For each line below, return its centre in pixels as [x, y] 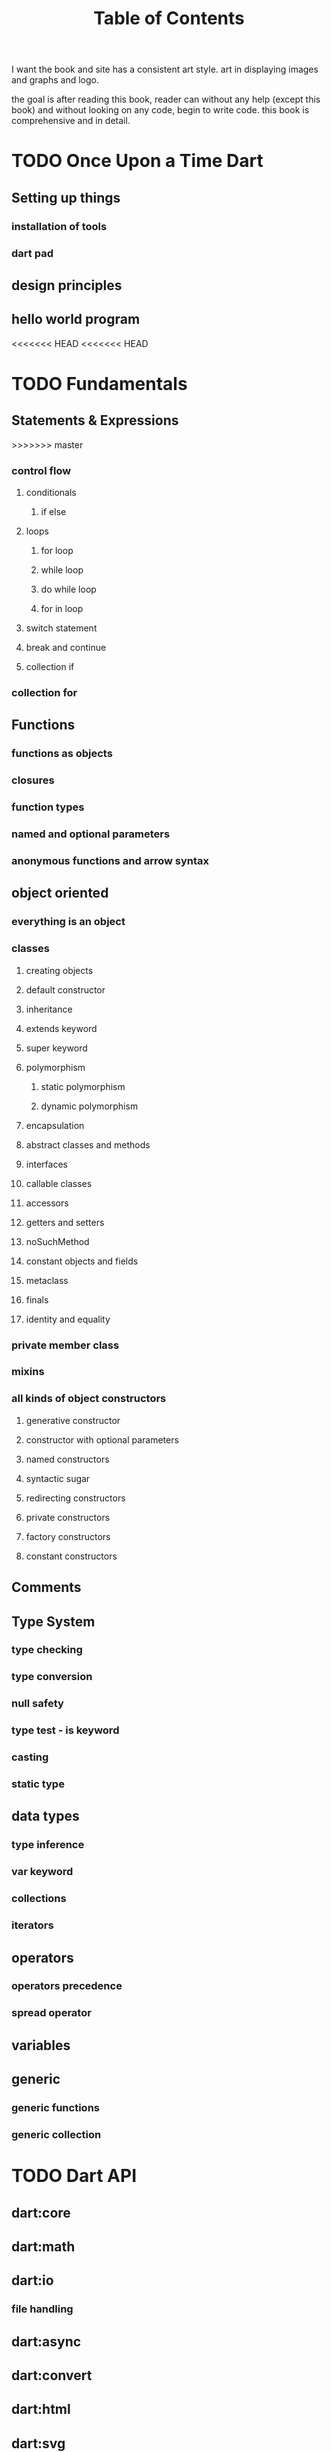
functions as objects [62, 754]
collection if [50, 667]
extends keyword [61, 1028]
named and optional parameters [91, 834]
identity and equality [68, 1319]
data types [45, 1816]
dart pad [32, 253]
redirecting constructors [75, 1498]
